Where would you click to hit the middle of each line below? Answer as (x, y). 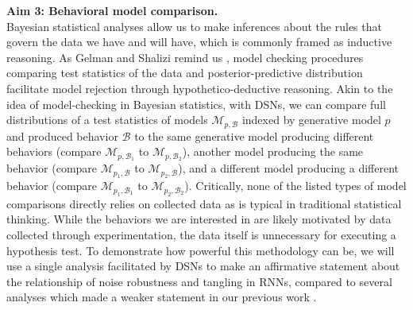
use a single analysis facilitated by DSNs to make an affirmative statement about (203, 266)
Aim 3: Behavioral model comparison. (112, 10)
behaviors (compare (54, 151)
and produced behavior (62, 136)
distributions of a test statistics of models (107, 120)
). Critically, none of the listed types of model (295, 186)
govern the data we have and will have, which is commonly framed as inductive (199, 42)
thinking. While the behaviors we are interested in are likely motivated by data (199, 219)
